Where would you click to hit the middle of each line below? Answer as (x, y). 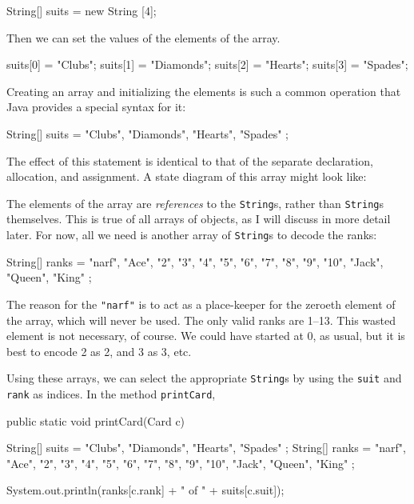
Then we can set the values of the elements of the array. (143, 37)
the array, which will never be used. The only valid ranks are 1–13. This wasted (201, 320)
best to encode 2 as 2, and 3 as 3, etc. (99, 351)
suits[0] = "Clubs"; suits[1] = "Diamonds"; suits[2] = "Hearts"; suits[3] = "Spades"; (207, 64)
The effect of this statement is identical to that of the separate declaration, (190, 160)
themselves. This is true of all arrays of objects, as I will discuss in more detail (199, 219)
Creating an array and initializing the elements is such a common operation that (204, 91)
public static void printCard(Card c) (96, 420)
